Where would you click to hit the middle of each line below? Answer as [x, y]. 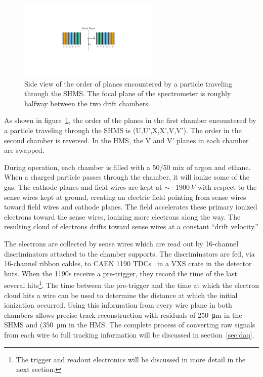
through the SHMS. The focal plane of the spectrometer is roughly [128, 93]
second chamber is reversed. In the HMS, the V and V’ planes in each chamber [126, 140]
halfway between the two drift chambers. [87, 103]
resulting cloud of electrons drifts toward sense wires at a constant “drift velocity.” [131, 226]
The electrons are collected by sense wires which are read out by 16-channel [121, 243]
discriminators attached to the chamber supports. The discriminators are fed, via [129, 253]
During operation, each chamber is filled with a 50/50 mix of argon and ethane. [127, 167]
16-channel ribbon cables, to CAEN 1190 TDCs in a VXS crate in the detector [128, 263]
